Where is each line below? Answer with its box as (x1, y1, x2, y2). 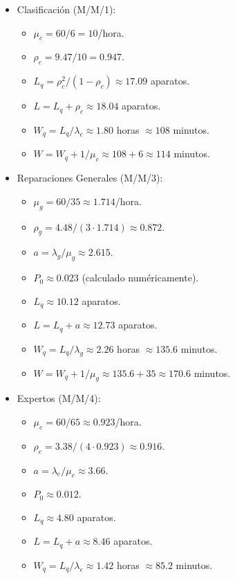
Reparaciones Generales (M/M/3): (17, 170, 163, 185)
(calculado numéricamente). (82, 270, 199, 285)
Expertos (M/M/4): (17, 391, 101, 405)
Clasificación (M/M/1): (17, 2, 116, 16)
